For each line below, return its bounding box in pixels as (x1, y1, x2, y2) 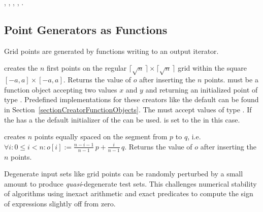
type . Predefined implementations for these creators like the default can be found (4, 94, 259, 105)
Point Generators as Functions (4, 21, 168, 37)
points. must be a (204, 74, 258, 85)
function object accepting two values (4, 84, 117, 95)
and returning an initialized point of (145, 84, 258, 95)
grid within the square (178, 63, 247, 73)
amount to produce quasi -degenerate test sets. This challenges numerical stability (4, 178, 257, 189)
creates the (4, 63, 38, 73)
